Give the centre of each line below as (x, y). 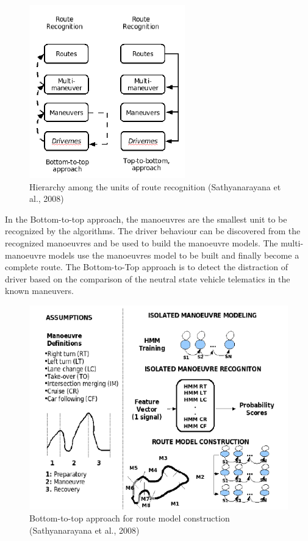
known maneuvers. (39, 291)
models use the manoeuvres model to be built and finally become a (174, 255)
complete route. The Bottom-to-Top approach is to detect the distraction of (146, 267)
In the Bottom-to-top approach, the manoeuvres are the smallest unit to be (146, 219)
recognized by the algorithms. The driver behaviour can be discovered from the (153, 231)
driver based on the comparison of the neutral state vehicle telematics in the (148, 278)
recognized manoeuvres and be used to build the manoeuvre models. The (141, 242)
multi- (292, 242)
